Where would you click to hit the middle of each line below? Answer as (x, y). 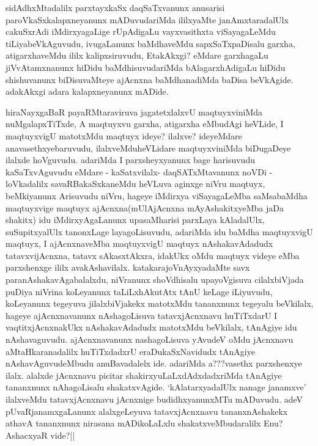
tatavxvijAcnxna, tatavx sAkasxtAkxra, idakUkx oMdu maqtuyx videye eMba (153, 255)
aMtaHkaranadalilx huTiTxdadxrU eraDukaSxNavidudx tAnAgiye (130, 351)
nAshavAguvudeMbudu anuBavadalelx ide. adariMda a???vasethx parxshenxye (154, 363)
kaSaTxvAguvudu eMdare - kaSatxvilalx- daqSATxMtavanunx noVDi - (139, 171)
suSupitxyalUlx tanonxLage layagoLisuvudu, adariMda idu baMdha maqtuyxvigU (159, 231)
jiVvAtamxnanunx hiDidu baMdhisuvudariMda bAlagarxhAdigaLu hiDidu (146, 67)
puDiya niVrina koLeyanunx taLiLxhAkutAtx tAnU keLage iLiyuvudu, (139, 291)
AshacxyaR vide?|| (40, 435)
